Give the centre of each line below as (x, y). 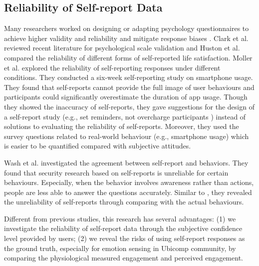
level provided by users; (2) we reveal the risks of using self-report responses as (125, 238)
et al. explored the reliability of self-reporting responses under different (112, 67)
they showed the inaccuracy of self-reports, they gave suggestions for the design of (129, 106)
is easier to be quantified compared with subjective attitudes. (98, 146)
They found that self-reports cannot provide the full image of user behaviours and (129, 87)
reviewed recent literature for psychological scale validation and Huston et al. (122, 48)
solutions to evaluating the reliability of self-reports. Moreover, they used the (122, 126)
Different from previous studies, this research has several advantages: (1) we (120, 218)
